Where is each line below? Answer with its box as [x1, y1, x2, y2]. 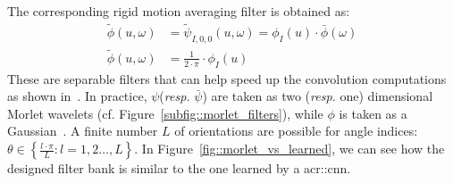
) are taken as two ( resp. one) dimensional [202, 87, 433, 105]
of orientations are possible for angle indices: [174, 121, 418, 140]
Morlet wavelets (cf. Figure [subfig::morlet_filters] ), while [7, 104, 323, 122]
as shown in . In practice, [7, 87, 147, 105]
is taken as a [339, 104, 407, 122]
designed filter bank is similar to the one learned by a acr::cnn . [7, 159, 351, 178]
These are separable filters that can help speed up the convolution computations [7, 69, 447, 87]
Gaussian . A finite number [7, 121, 158, 140]
